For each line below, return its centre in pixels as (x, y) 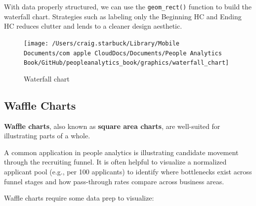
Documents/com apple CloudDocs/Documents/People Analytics (123, 53)
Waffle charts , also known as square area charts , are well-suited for (112, 126)
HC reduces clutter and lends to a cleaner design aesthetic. (93, 26)
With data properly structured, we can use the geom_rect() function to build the (128, 6)
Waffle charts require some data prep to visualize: (79, 198)
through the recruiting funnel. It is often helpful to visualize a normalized (115, 162)
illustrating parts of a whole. (47, 136)
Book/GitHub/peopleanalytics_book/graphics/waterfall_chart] (127, 63)
